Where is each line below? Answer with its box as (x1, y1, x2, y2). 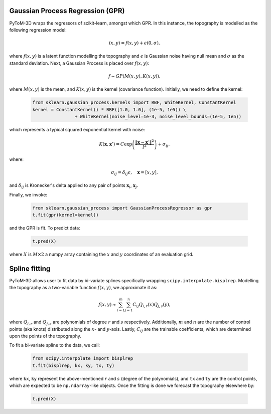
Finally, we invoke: (9, 191, 48, 197)
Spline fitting (9, 264, 51, 273)
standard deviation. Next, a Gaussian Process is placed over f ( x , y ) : (9, 60, 150, 66)
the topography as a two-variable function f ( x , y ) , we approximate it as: (9, 285, 158, 291)
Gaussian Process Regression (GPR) (9, 7, 125, 15)
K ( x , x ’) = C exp (99, 141, 132, 147)
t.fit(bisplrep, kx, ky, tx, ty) (32, 362, 115, 368)
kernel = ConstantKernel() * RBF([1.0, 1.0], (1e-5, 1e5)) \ (32, 107, 186, 112)
